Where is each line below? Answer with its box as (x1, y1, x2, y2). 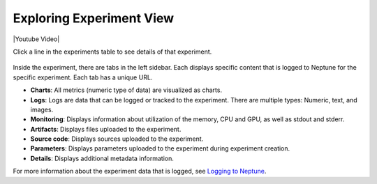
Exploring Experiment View (13, 10, 175, 26)
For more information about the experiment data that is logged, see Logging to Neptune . (13, 167, 267, 176)
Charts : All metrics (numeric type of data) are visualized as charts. (30, 86, 223, 94)
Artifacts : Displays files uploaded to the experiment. (30, 125, 182, 133)
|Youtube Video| (13, 35, 60, 43)
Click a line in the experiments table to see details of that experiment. (13, 47, 212, 56)
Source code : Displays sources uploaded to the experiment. (30, 135, 204, 143)
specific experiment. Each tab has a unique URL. (13, 73, 153, 82)
